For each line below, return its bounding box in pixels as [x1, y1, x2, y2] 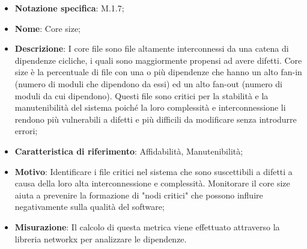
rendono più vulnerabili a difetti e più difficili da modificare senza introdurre [14, 112, 297, 125]
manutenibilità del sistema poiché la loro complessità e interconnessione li [14, 101, 286, 114]
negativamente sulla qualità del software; [14, 200, 165, 213]
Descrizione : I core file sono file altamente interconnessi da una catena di [14, 42, 289, 55]
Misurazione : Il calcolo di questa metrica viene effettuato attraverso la [14, 220, 280, 233]
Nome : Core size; [14, 22, 81, 34]
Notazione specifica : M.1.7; [14, 2, 124, 14]
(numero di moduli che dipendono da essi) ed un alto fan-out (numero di [14, 77, 282, 90]
